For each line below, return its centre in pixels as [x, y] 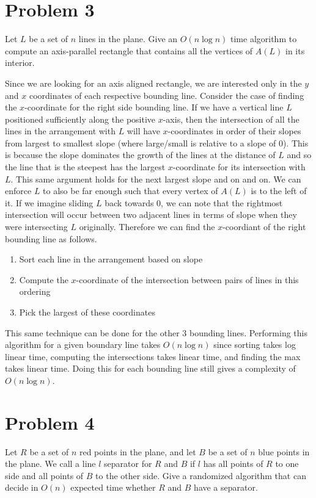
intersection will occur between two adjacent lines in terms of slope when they [151, 215]
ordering [35, 291]
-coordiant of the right [264, 227]
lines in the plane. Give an [128, 39]
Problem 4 [50, 422]
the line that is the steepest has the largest [85, 167]
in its [295, 50]
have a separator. [226, 487]
